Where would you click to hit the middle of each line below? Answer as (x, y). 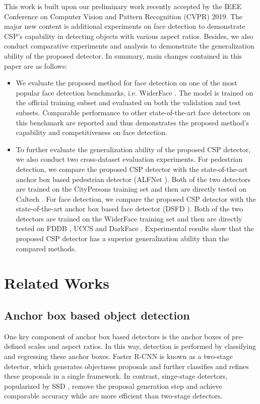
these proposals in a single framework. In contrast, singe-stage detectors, (116, 376)
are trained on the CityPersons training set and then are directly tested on (131, 189)
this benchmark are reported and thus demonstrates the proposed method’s (133, 122)
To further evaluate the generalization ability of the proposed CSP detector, (133, 149)
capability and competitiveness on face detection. (92, 132)
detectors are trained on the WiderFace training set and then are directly (129, 218)
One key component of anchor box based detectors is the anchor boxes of (117, 336)
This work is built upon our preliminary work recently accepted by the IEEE (123, 6)
